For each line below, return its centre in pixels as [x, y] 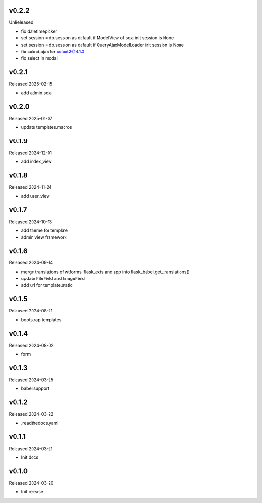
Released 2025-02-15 [31, 84]
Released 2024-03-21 [31, 448]
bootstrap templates [41, 320]
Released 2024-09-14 [31, 263]
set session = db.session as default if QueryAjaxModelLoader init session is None [103, 45]
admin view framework [44, 237]
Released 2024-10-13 [31, 222]
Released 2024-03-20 [31, 483]
